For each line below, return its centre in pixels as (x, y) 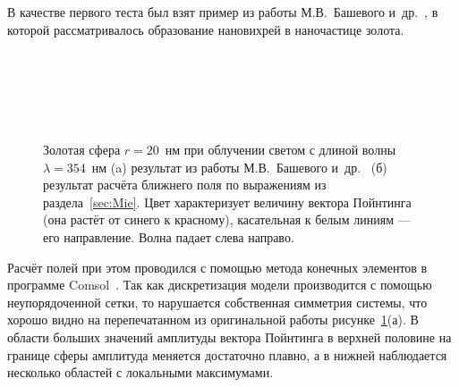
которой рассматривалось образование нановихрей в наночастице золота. (206, 29)
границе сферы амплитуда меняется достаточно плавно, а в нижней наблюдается (227, 354)
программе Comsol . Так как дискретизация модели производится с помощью (220, 285)
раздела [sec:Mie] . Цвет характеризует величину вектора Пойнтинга (227, 202)
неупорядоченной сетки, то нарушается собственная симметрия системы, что (217, 302)
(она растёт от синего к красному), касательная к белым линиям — (227, 219)
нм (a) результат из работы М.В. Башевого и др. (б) (239, 167)
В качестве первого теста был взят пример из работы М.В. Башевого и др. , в (223, 12)
